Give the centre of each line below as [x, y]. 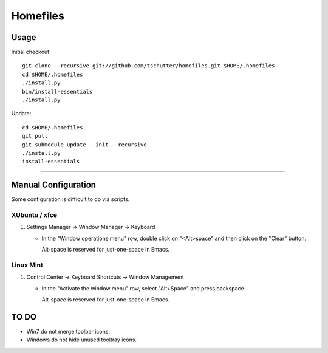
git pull [35, 136]
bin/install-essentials [57, 91]
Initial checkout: [31, 52]
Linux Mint [27, 265]
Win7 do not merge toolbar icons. [68, 332]
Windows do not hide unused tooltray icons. [81, 340]
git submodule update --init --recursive [84, 145]
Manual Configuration [54, 185]
